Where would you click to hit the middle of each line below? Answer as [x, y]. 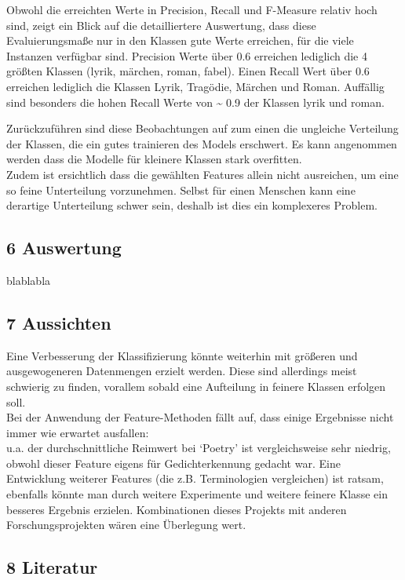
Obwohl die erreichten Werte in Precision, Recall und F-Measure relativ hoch [192, 9]
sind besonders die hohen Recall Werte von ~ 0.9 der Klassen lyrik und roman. [195, 102]
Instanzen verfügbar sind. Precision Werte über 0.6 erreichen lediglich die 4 [187, 55]
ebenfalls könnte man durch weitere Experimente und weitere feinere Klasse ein [197, 494]
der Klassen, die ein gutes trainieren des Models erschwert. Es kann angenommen [202, 143]
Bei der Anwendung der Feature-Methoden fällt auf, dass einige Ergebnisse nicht [200, 417]
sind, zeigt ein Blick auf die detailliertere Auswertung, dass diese [161, 25]
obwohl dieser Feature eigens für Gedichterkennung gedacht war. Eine [173, 463]
